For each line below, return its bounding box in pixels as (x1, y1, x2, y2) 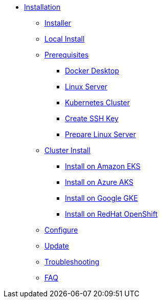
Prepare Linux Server (65, 130, 136, 139)
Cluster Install (44, 146, 90, 155)
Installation (24, 3, 61, 11)
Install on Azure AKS (65, 178, 133, 186)
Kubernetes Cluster (65, 98, 130, 107)
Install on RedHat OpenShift (65, 210, 158, 218)
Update (44, 241, 70, 250)
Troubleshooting (44, 257, 100, 266)
